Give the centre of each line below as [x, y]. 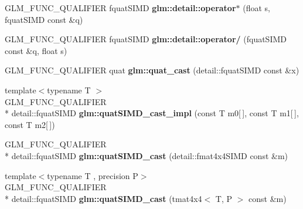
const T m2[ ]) [30, 124]
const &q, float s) [36, 50]
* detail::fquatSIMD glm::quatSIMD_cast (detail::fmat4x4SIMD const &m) [147, 155]
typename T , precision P [93, 175]
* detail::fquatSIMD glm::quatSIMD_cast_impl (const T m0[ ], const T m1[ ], [152, 113]
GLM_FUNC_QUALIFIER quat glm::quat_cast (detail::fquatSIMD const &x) [152, 70]
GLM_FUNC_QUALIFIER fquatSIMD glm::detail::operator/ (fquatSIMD [146, 39]
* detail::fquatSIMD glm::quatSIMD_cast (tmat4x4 [103, 198]
